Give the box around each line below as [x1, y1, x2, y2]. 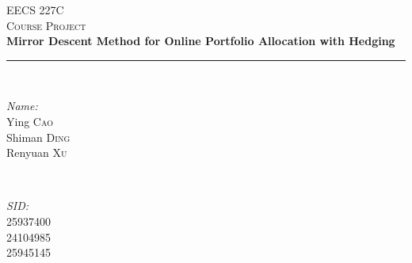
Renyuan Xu [6, 144, 67, 161]
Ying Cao [6, 112, 53, 129]
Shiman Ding [6, 128, 71, 145]
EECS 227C [6, 2, 64, 17]
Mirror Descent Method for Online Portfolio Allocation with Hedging [6, 32, 395, 49]
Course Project [6, 17, 86, 33]
